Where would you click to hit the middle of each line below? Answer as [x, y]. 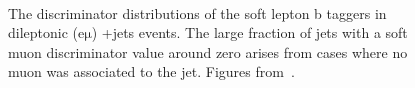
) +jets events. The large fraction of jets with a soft [249, 32]
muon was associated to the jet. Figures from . [151, 71]
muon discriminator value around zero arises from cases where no [208, 51]
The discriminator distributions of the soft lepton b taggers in [197, 12]
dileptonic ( [43, 32]
